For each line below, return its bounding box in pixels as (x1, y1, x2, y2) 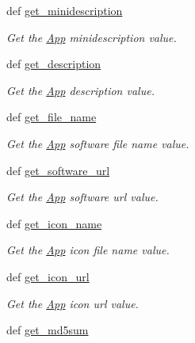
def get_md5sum (6, 322, 89, 338)
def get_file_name (6, 109, 97, 125)
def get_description (6, 55, 101, 72)
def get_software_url (6, 162, 110, 178)
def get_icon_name (6, 215, 102, 231)
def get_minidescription (6, 2, 123, 18)
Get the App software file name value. (6, 135, 189, 151)
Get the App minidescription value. (6, 29, 177, 45)
